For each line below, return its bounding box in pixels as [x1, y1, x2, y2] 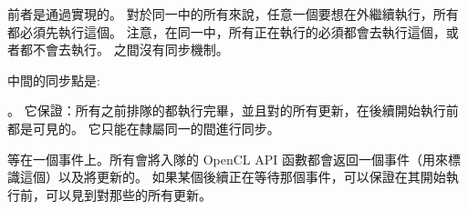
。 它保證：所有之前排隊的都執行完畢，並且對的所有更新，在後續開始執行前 [7, 101, 459, 120]
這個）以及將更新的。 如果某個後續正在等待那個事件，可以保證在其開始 [19, 167, 446, 186]
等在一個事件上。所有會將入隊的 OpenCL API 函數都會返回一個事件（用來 [7, 149, 448, 168]
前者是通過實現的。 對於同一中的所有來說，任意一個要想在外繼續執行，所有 [7, 5, 459, 23]
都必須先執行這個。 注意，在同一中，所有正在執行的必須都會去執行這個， [7, 22, 446, 41]
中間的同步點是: [7, 70, 100, 89]
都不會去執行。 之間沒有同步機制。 [19, 40, 229, 59]
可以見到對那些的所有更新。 [45, 185, 212, 204]
